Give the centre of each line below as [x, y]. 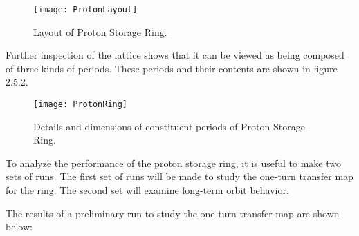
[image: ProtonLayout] [85, 10]
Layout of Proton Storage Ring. [100, 31]
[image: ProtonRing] [81, 105]
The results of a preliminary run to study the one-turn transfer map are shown [173, 213]
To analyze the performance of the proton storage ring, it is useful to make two [173, 163]
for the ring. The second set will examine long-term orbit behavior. [147, 190]
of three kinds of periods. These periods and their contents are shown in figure [172, 68]
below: [19, 227]
